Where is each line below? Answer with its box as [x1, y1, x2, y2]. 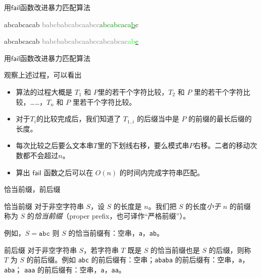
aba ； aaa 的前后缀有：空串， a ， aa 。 [4, 264, 126, 274]
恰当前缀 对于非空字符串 [4, 200, 84, 211]
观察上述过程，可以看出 [4, 69, 81, 80]
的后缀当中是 [137, 113, 180, 124]
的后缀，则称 [209, 244, 251, 255]
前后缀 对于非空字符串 [4, 244, 77, 255]
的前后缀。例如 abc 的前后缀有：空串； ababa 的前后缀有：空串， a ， [26, 254, 249, 265]
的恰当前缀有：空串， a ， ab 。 [68, 227, 164, 238]
